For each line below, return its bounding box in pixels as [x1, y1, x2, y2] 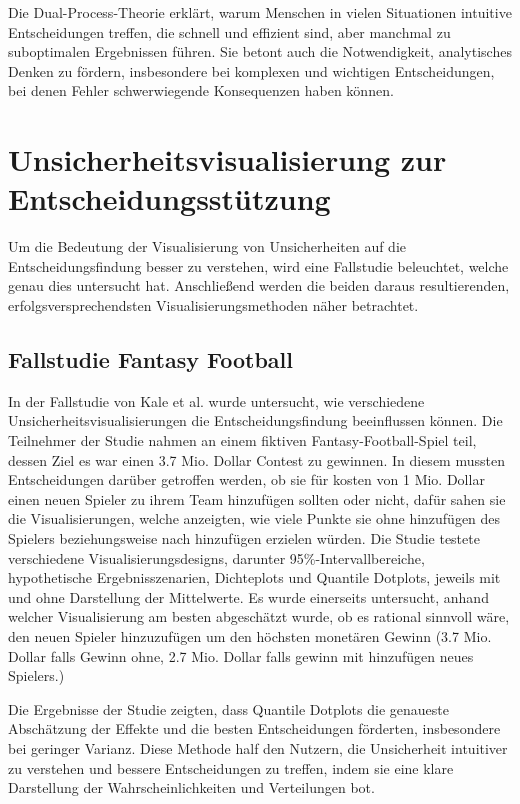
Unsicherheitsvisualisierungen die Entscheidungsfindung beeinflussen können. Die [8, 410, 503, 431]
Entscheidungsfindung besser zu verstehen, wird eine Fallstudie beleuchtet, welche [8, 255, 509, 276]
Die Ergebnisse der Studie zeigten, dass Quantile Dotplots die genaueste [8, 698, 449, 719]
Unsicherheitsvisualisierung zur [8, 139, 447, 180]
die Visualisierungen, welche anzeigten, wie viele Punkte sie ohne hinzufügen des [8, 508, 501, 529]
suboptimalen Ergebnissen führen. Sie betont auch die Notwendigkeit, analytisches [8, 41, 512, 62]
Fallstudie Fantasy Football [8, 344, 293, 375]
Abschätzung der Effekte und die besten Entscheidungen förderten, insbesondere [8, 718, 501, 739]
